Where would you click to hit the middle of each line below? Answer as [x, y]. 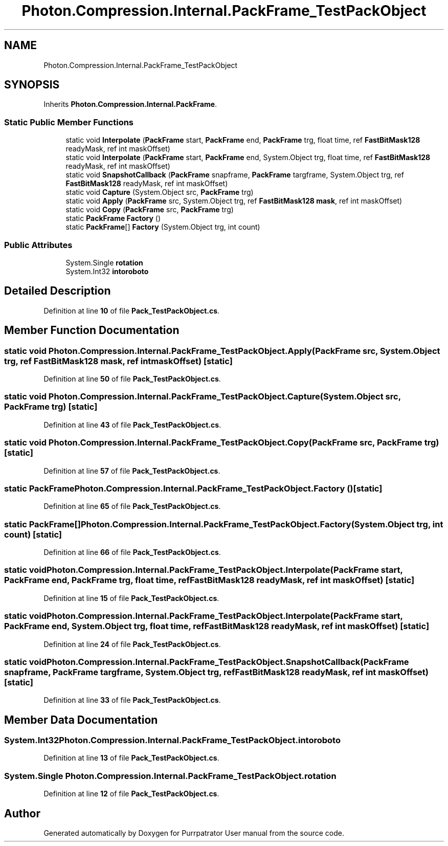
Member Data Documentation [81, 720]
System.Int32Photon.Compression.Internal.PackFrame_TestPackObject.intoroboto [172, 740]
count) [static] [33, 534]
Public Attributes [38, 245]
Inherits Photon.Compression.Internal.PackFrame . [130, 104]
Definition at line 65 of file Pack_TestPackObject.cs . [132, 506]
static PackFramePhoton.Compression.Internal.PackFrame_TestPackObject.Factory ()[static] [193, 488]
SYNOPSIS [32, 85]
